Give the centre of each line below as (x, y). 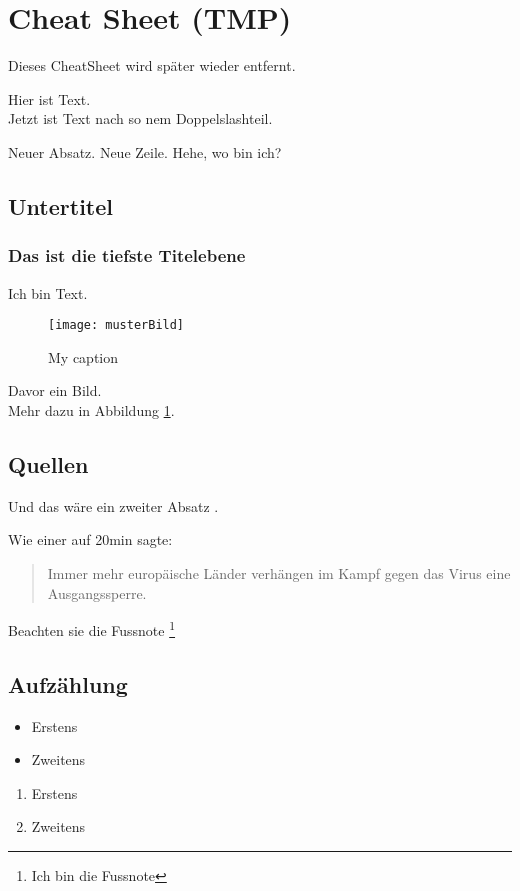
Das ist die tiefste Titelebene (127, 255)
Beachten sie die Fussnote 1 (92, 628)
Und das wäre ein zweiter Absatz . (113, 505)
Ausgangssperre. (97, 592)
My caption (83, 356)
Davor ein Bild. (55, 390)
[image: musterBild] (116, 325)
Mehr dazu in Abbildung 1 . (91, 409)
